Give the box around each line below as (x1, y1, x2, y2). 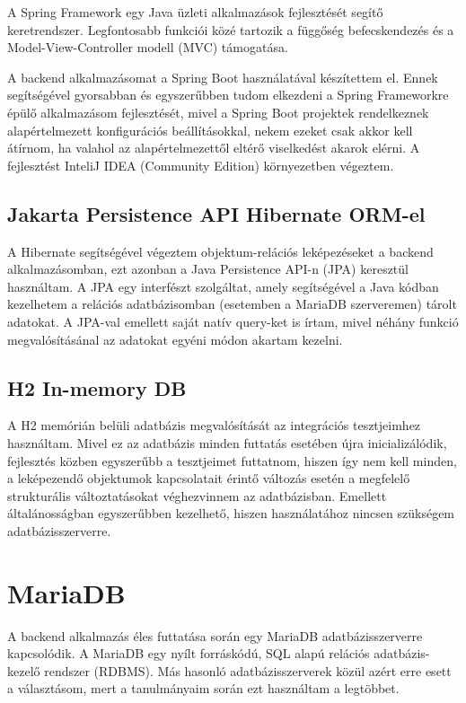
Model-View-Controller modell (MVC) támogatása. (7, 38, 288, 57)
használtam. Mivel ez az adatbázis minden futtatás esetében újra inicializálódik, (7, 433, 447, 452)
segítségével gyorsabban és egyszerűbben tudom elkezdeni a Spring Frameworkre (7, 85, 449, 104)
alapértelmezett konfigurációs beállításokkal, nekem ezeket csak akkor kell (7, 120, 413, 139)
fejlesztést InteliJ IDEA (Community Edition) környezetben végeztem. (7, 155, 394, 174)
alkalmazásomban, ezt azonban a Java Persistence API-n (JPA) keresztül (7, 259, 409, 278)
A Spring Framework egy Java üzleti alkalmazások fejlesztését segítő (7, 3, 383, 21)
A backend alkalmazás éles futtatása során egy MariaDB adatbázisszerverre (7, 626, 423, 645)
